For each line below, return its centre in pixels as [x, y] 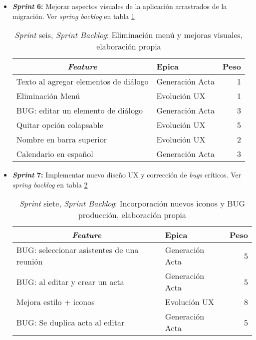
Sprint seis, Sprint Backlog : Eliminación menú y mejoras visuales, [129, 35]
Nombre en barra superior [62, 139]
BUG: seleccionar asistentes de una [77, 250]
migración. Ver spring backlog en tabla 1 [73, 16]
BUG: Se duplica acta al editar [70, 322]
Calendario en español [55, 154]
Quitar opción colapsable [60, 125]
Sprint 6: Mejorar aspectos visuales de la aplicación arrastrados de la [120, 6]
